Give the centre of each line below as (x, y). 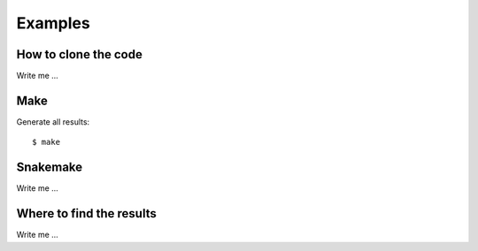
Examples (53, 23)
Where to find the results (86, 213)
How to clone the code (80, 54)
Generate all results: (53, 122)
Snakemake (50, 167)
